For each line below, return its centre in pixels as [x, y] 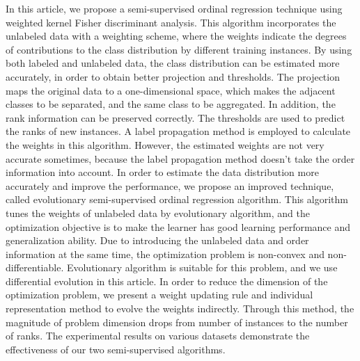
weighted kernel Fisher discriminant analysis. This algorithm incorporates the [171, 22]
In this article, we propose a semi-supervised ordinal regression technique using [174, 8]
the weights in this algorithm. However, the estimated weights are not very [165, 144]
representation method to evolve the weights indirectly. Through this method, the [180, 308]
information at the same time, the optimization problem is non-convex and [165, 254]
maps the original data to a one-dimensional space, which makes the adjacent [171, 90]
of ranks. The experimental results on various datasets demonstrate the [158, 336]
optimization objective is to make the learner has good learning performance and [178, 226]
